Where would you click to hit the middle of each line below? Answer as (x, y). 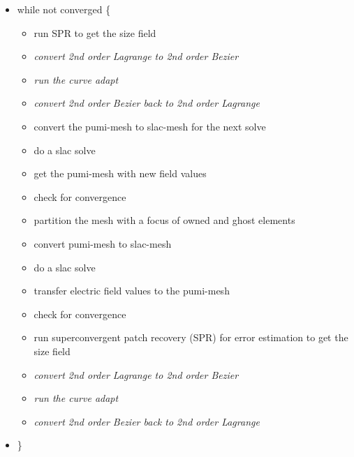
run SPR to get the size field (95, 32)
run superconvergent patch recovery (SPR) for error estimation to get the (191, 337)
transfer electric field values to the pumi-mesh (132, 291)
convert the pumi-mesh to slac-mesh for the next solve (150, 126)
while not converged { (64, 9)
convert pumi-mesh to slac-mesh (103, 243)
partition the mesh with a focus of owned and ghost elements (164, 220)
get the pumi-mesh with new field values (120, 173)
